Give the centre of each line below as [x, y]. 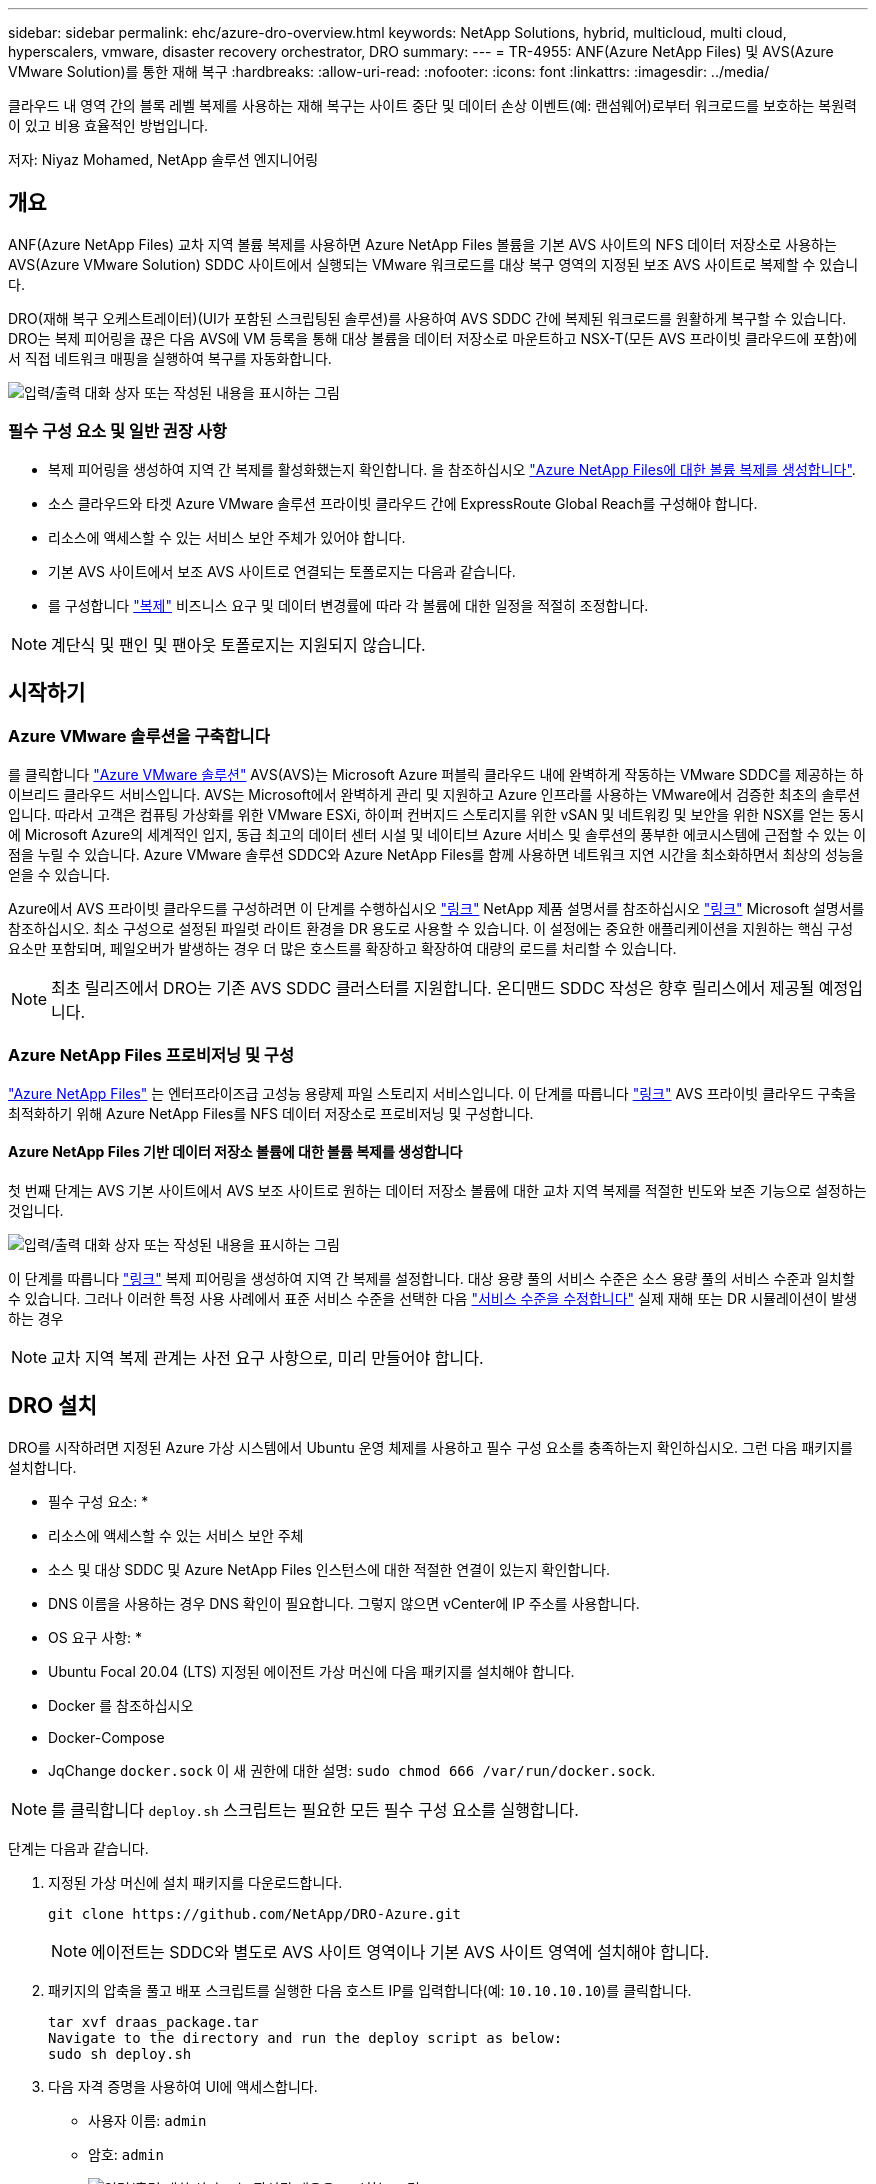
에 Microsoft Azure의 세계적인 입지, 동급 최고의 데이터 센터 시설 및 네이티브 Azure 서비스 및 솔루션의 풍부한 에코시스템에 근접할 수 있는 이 [437, 834]
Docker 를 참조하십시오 [121, 1705]
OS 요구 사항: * [95, 1637]
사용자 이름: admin [147, 2120]
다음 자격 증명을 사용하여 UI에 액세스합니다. [183, 2086]
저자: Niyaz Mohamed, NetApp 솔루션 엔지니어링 [163, 159]
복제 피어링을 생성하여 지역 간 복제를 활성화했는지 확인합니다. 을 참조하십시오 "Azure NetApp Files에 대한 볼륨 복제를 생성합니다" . [452, 469]
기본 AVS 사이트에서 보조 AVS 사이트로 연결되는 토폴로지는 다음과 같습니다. [282, 571]
